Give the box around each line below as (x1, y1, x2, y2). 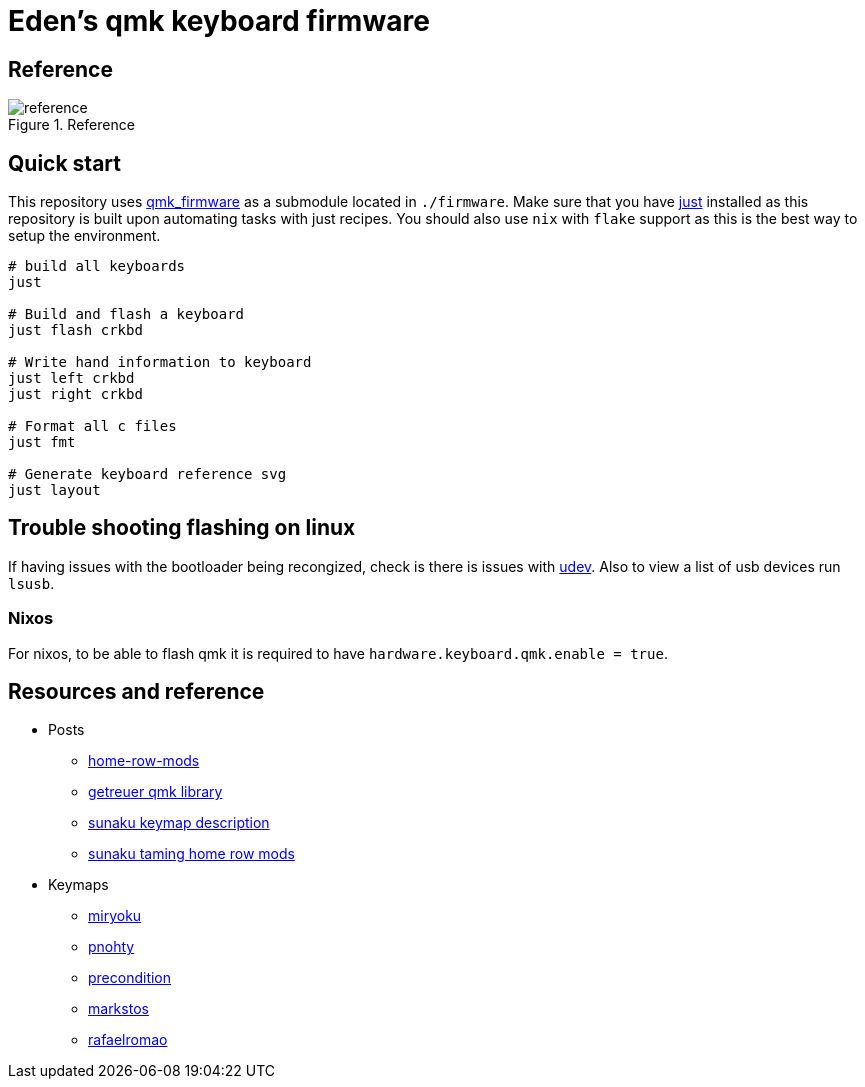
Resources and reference (8, 679, 265, 705)
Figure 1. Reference (8, 116, 135, 134)
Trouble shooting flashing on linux (8, 515, 356, 541)
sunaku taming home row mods (88, 845, 295, 863)
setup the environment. (8, 227, 161, 245)
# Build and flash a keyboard (8, 306, 245, 323)
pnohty (88, 938, 135, 956)
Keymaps (48, 876, 109, 894)
